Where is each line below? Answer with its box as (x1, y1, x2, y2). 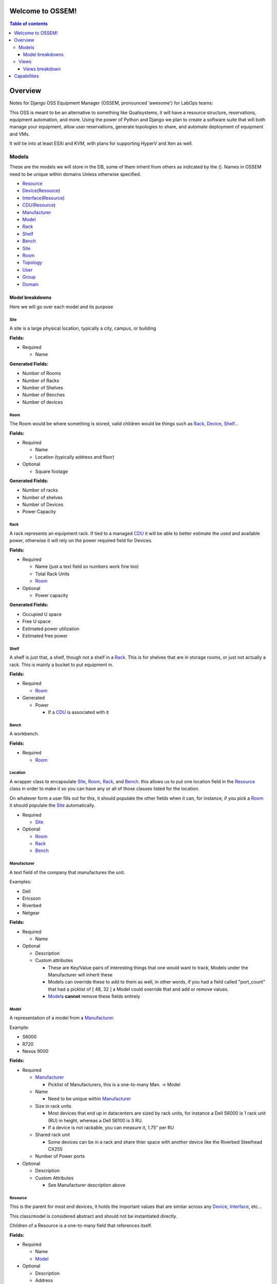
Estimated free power (22, 632, 68, 639)
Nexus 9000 (22, 1048, 49, 1054)
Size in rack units (35, 1103, 72, 1109)
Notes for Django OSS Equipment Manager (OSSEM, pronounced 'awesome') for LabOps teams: (9, 100, 213, 106)
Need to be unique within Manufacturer (48, 1096, 131, 1102)
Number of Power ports (35, 1153, 85, 1159)
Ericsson (22, 895, 41, 901)
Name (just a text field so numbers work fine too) (35, 563, 139, 570)
